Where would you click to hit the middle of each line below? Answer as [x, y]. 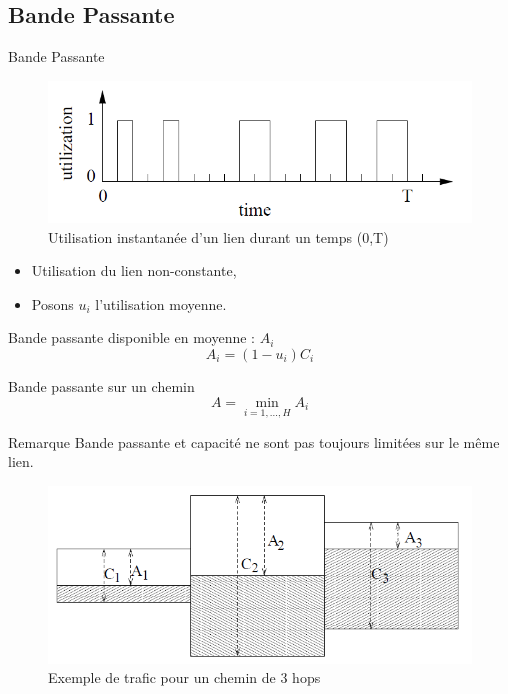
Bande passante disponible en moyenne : [131, 337]
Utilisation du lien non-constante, [134, 270]
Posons [52, 303]
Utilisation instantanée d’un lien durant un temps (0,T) [218, 236]
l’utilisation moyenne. [161, 303]
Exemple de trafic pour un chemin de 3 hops [184, 677]
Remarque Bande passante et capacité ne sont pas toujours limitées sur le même [254, 441]
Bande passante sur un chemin [101, 385]
